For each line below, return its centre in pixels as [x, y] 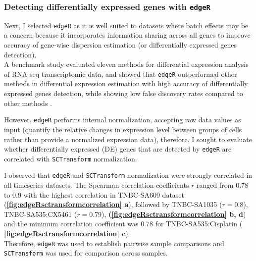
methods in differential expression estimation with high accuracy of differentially [126, 83]
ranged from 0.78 [223, 185]
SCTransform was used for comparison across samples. [86, 253]
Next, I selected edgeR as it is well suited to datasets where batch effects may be [126, 25]
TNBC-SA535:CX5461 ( [41, 214]
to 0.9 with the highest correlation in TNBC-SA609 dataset [94, 194]
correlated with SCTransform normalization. [71, 158]
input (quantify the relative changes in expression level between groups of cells [123, 129]
